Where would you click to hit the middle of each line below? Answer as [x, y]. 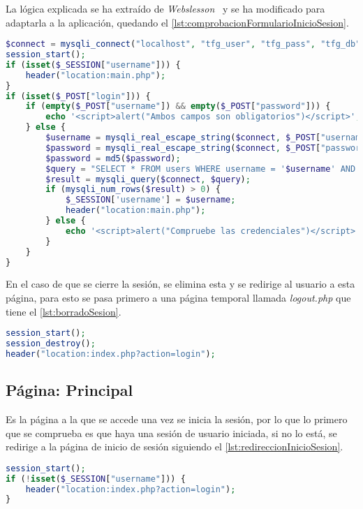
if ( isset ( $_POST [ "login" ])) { [78, 96]
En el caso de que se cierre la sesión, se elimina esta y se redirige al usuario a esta [180, 284]
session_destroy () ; [51, 344]
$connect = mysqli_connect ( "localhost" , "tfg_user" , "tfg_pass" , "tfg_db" [183, 44]
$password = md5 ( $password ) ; [113, 158]
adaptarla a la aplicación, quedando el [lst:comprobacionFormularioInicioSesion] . [177, 22]
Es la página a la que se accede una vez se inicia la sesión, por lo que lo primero [177, 419]
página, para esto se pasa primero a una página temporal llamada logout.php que [178, 298]
